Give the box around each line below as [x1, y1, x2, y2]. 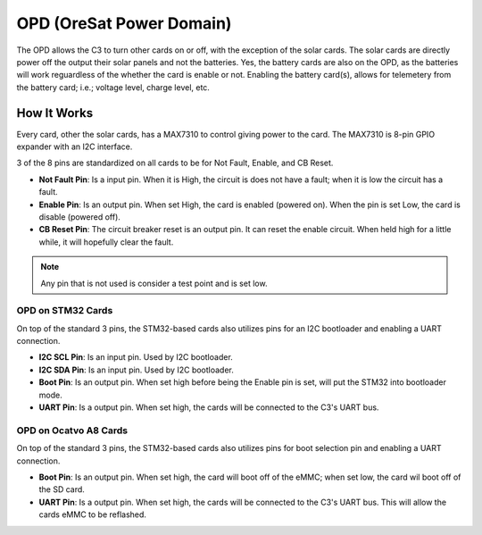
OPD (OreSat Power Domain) [16, 13, 232, 33]
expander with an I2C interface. [16, 141, 133, 152]
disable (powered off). [38, 211, 120, 222]
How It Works [16, 105, 94, 121]
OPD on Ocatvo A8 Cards [16, 424, 129, 437]
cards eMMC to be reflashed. [38, 509, 147, 520]
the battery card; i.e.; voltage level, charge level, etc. [16, 81, 210, 93]
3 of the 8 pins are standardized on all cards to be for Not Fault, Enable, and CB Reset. [16, 157, 334, 169]
